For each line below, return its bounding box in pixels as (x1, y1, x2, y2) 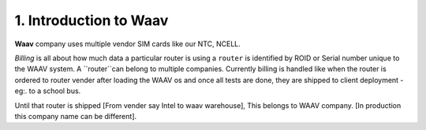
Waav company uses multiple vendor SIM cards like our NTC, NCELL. (14, 39, 241, 49)
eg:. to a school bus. (14, 86, 81, 96)
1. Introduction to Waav (14, 12, 169, 29)
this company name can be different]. (14, 111, 137, 121)
